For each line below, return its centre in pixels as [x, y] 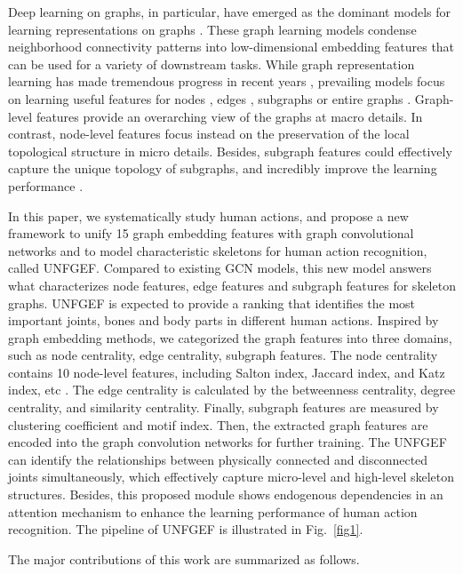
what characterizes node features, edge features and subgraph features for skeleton [232, 285]
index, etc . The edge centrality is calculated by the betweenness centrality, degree [232, 390]
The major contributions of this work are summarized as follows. [184, 558]
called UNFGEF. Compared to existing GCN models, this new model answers [220, 268]
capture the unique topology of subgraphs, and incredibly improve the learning [223, 168]
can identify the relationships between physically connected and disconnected [218, 459]
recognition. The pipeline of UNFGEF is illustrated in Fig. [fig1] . [186, 529]
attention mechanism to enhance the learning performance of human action [213, 511]
